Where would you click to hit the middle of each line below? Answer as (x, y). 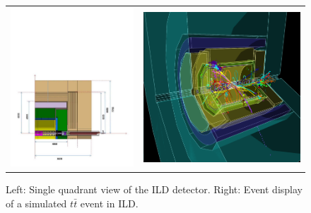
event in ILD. (109, 203)
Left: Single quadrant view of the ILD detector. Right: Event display (154, 189)
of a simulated (36, 203)
